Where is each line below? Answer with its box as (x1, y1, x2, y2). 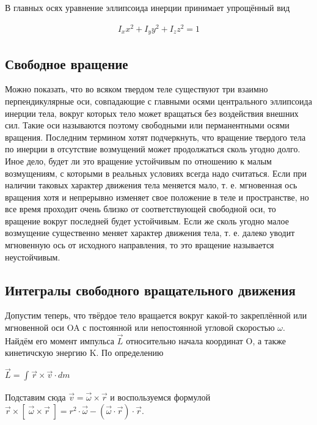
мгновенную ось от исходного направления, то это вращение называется (5, 238, 274, 251)
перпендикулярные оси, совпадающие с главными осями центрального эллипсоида (5, 94, 312, 107)
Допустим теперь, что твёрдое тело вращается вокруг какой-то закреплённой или (5, 309, 307, 322)
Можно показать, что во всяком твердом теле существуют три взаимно (5, 83, 268, 95)
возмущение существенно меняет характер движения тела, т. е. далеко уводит (5, 226, 295, 239)
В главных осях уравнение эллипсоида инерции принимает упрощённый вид (5, 1, 290, 13)
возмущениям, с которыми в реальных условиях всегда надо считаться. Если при (5, 166, 307, 179)
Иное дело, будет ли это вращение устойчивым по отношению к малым (5, 154, 272, 167)
